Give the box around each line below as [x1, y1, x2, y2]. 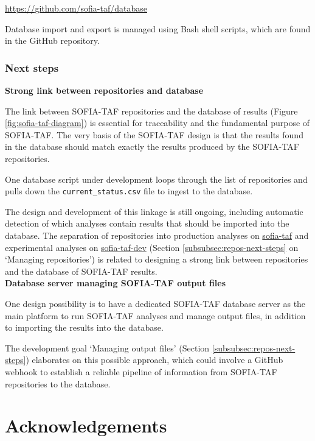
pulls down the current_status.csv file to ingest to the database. [5, 185, 253, 197]
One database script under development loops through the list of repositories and [5, 172, 308, 185]
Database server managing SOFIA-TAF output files [5, 277, 226, 289]
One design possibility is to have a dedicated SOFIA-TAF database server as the [5, 297, 306, 309]
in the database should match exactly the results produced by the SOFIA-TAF [5, 140, 299, 153]
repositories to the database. [5, 377, 111, 390]
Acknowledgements [5, 413, 167, 438]
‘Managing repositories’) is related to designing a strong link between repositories [5, 253, 308, 266]
